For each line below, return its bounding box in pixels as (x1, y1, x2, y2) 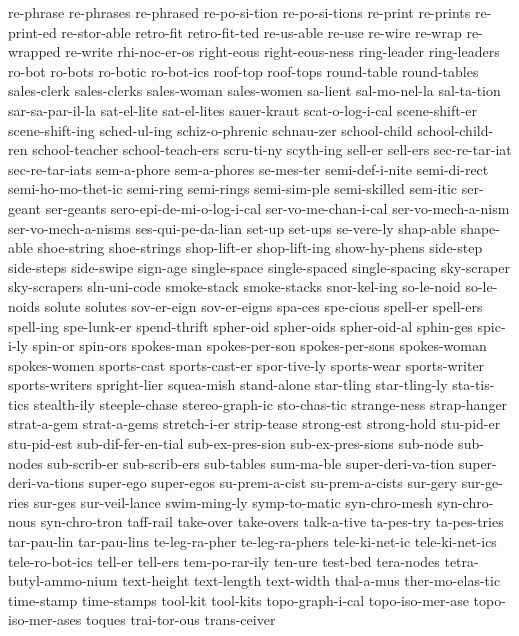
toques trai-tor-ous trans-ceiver (86, 609, 276, 630)
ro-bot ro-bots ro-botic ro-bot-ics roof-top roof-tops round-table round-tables (8, 60, 479, 81)
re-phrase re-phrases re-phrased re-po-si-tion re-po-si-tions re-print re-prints (8, 2, 471, 22)
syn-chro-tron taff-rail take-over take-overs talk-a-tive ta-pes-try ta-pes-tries (40, 511, 504, 532)
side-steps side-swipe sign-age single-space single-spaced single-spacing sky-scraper (8, 256, 510, 277)
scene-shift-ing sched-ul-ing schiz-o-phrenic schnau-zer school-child (8, 119, 413, 140)
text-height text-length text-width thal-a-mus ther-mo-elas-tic (122, 570, 501, 591)
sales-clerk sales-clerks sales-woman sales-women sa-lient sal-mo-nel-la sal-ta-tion (8, 80, 501, 101)
